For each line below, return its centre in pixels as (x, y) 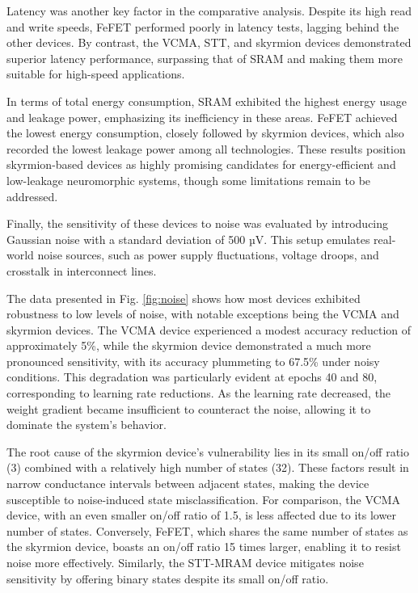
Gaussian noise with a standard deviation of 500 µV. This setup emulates (188, 239)
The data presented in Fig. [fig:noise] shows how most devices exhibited (184, 298)
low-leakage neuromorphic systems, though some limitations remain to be (189, 180)
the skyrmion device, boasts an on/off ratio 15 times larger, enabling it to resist (204, 547)
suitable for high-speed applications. (96, 74)
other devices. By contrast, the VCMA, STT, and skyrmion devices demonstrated (209, 42)
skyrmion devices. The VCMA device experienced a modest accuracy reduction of (209, 329)
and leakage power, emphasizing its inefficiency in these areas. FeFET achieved (202, 117)
